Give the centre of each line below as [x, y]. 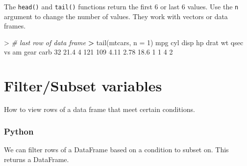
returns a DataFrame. [37, 159]
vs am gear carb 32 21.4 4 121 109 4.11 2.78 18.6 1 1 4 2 [88, 52]
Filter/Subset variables [83, 86]
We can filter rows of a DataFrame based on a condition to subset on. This [116, 149]
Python [19, 131]
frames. [15, 26]
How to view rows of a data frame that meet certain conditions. [99, 109]
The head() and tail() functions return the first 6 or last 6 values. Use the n [121, 6]
